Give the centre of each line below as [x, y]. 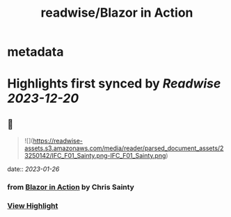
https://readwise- [58, 141]
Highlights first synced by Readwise [114, 84]
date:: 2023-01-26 [33, 169]
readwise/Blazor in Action [117, 13]
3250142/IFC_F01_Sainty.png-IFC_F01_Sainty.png [95, 156]
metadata [35, 52]
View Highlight [33, 206]
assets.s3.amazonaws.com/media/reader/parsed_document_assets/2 [124, 148]
